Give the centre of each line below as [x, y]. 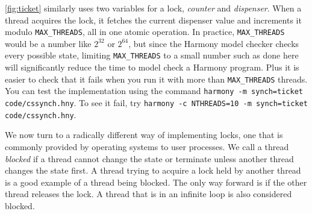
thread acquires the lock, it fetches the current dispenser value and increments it [153, 20]
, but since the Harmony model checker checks [214, 43]
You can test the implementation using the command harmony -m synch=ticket [154, 91]
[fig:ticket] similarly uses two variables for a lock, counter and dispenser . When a [153, 8]
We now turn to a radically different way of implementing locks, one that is [144, 135]
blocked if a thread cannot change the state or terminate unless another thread [149, 158]
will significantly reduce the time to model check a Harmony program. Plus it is [152, 67]
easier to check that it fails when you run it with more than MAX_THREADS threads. [156, 79]
